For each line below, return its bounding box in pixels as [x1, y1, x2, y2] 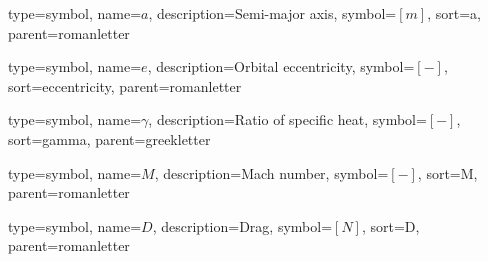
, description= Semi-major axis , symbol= [148, 3, 397, 23]
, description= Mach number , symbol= [154, 162, 389, 183]
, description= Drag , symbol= [152, 215, 333, 236]
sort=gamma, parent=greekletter [8, 128, 211, 149]
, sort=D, [361, 215, 420, 236]
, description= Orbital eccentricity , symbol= [147, 56, 415, 77]
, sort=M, [417, 162, 478, 183]
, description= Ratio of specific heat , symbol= [148, 109, 427, 130]
